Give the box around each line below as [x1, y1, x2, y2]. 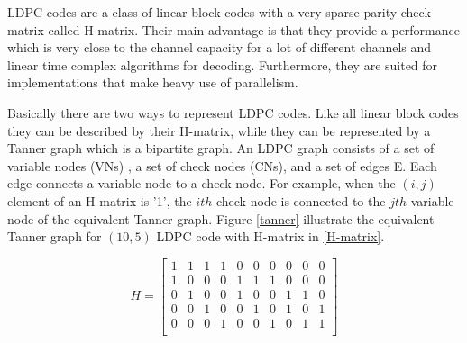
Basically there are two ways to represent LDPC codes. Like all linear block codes [7, 103, 459, 122]
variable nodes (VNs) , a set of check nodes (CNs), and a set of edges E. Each [7, 156, 437, 175]
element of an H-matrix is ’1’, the [7, 191, 192, 210]
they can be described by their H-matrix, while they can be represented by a [7, 121, 431, 140]
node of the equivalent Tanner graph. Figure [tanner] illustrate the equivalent [7, 209, 435, 228]
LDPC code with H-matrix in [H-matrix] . [156, 227, 385, 246]
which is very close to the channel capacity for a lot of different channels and [7, 38, 432, 57]
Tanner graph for [7, 227, 102, 246]
